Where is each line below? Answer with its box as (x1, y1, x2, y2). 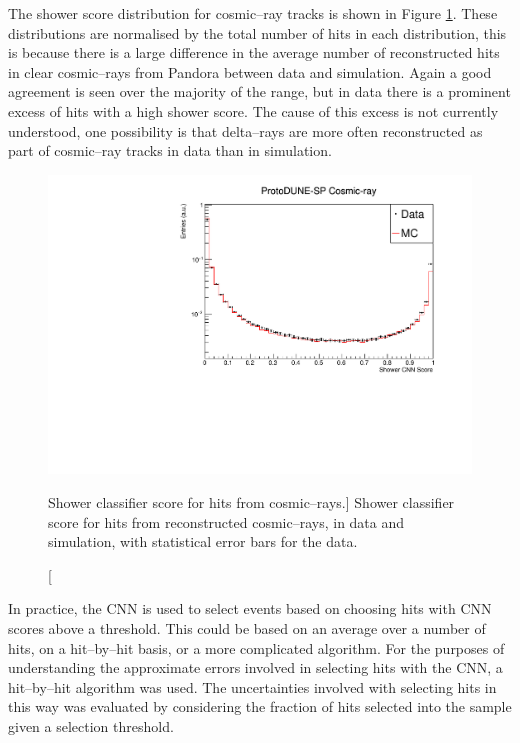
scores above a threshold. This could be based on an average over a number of (8, 617, 486, 638)
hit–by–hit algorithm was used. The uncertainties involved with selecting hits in (8, 676, 497, 697)
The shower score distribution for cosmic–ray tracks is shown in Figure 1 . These (8, 3, 498, 23)
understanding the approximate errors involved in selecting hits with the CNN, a (8, 657, 503, 678)
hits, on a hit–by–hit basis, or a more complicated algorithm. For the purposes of (8, 637, 505, 658)
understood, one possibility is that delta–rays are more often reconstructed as (8, 120, 483, 141)
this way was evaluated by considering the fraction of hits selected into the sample (8, 696, 512, 717)
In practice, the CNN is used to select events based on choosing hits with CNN (8, 598, 492, 619)
